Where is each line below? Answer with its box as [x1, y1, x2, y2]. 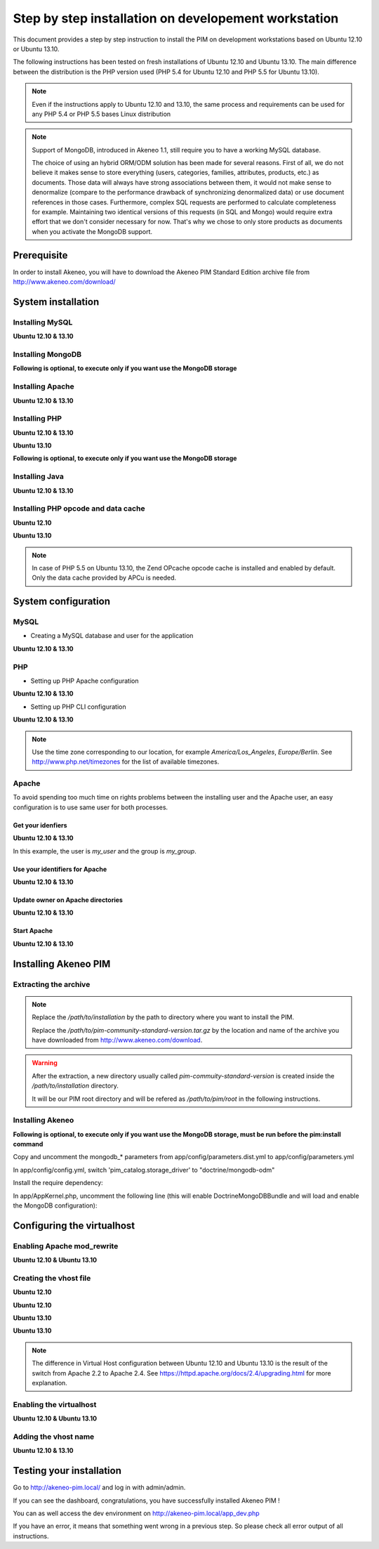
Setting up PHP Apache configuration [30, 677, 139, 685]
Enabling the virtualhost [13, 1399, 97, 1409]
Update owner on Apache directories [13, 896, 123, 904]
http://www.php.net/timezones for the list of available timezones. [32, 757, 220, 766]
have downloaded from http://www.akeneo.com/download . [32, 1035, 203, 1044]
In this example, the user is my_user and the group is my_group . [13, 847, 197, 855]
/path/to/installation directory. [32, 1082, 119, 1090]
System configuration [13, 596, 110, 608]
